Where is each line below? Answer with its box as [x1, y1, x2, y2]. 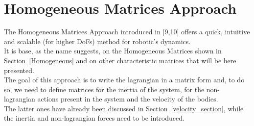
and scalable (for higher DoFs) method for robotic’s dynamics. [4, 36, 191, 46]
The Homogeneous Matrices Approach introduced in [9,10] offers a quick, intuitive [4, 26, 250, 37]
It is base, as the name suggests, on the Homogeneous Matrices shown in [4, 46, 222, 56]
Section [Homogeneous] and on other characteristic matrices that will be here [4, 55, 236, 65]
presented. [4, 65, 34, 75]
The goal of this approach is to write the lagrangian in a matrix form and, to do [4, 75, 245, 85]
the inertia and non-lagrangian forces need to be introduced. [4, 113, 185, 123]
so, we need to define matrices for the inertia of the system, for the [4, 84, 205, 94]
